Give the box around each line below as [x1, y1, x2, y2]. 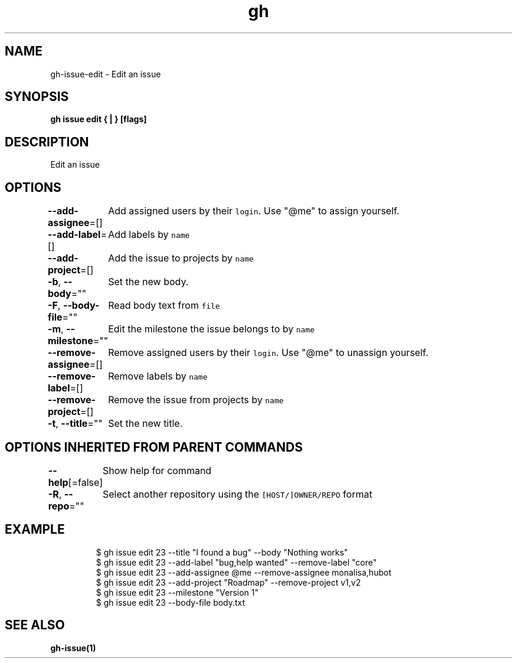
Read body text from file [108, 299, 220, 312]
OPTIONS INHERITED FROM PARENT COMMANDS [5, 439, 303, 455]
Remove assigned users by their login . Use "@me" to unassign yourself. [108, 347, 428, 359]
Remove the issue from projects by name [108, 394, 284, 406]
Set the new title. [108, 417, 183, 430]
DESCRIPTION [5, 134, 89, 149]
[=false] [68, 476, 103, 488]
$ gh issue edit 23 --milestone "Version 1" [96, 587, 259, 597]
